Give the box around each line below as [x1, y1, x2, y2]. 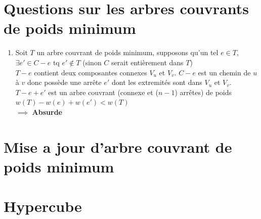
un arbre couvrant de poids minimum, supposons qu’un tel [36, 47, 219, 58]
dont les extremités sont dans [111, 77, 202, 87]
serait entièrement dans [111, 57, 184, 67]
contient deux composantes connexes [34, 67, 147, 77]
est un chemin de [198, 67, 251, 77]
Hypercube [4, 196, 82, 216]
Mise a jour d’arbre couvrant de [4, 136, 232, 157]
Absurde [32, 106, 62, 117]
